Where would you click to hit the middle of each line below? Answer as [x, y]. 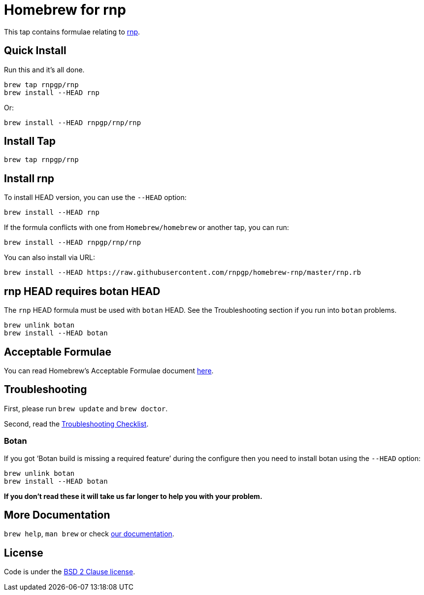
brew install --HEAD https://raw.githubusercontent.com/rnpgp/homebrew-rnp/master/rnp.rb [182, 273]
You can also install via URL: [49, 258]
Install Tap [30, 141]
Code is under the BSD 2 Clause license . [70, 572]
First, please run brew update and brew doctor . [86, 408]
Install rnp [29, 178]
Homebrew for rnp [65, 10]
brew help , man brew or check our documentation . [89, 534]
